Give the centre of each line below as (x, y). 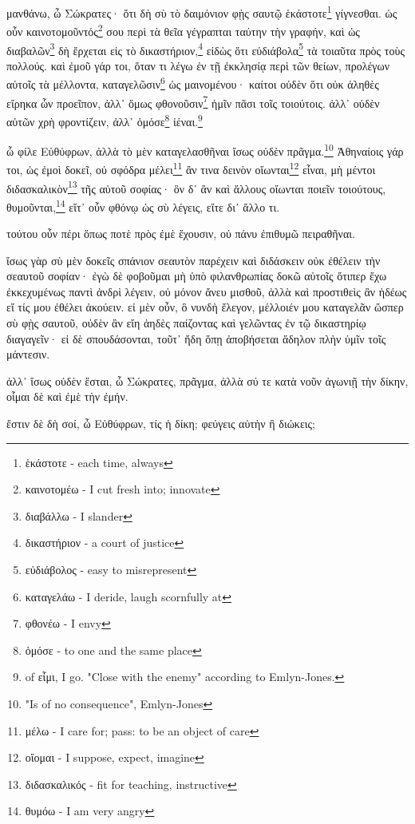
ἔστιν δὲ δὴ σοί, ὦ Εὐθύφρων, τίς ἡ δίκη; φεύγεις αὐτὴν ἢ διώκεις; (161, 424)
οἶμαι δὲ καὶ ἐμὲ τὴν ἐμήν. (67, 396)
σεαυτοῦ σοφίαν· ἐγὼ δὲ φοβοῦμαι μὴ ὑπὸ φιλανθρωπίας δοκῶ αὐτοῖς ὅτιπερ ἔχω (197, 276)
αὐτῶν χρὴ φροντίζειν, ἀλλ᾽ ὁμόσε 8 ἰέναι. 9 (105, 120)
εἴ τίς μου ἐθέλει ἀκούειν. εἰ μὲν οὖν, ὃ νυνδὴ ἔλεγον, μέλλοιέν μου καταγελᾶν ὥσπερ (205, 307)
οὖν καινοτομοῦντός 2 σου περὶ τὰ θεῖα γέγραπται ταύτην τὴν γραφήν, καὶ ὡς (183, 30)
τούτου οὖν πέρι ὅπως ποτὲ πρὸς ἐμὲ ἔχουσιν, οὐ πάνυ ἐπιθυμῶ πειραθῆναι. (181, 234)
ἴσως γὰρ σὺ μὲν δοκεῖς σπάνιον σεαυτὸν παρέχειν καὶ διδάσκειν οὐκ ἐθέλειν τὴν (194, 260)
